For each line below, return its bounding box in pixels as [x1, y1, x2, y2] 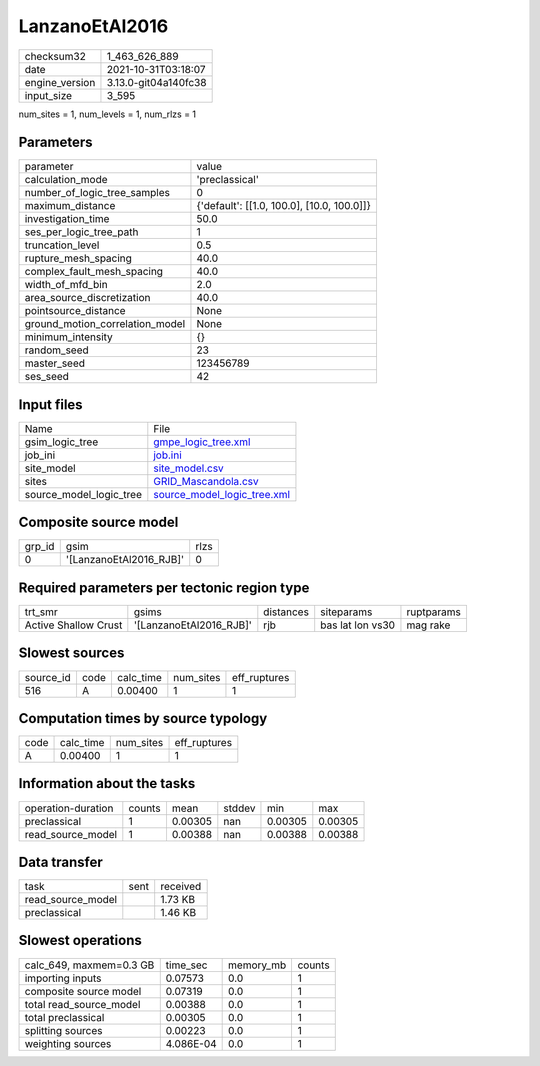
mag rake [406, 618, 451, 632]
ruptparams [406, 605, 462, 619]
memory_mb [228, 958, 287, 972]
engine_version [24, 75, 96, 89]
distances [263, 605, 310, 619]
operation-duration [24, 801, 114, 815]
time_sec [165, 958, 208, 972]
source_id [24, 670, 71, 684]
